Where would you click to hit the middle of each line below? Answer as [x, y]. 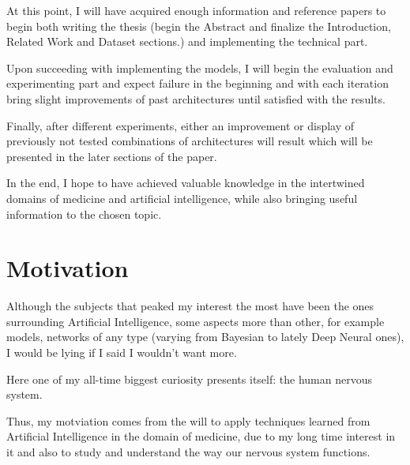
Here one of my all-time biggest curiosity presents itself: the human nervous [189, 379]
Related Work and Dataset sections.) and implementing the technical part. [187, 41]
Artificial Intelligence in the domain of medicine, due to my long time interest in [201, 436]
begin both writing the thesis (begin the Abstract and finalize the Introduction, [199, 26]
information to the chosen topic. [84, 214]
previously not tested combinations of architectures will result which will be [190, 141]
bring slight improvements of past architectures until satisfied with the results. [196, 98]
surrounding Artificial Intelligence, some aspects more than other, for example [196, 321]
